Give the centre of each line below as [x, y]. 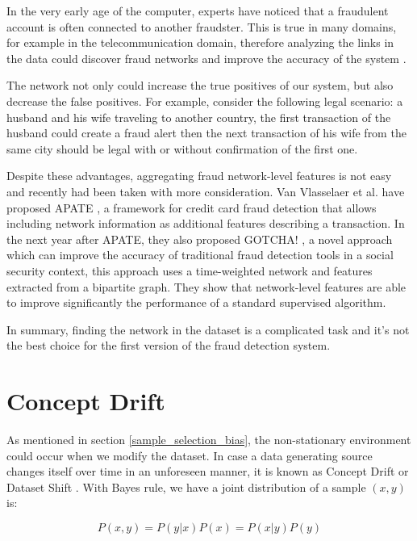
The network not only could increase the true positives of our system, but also [200, 85]
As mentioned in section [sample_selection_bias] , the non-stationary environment [209, 439]
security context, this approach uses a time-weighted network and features [190, 270]
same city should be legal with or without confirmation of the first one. [182, 148]
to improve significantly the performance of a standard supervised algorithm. [196, 302]
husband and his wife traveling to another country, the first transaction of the [199, 117]
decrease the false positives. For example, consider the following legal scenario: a [205, 101]
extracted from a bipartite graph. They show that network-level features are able [206, 286]
